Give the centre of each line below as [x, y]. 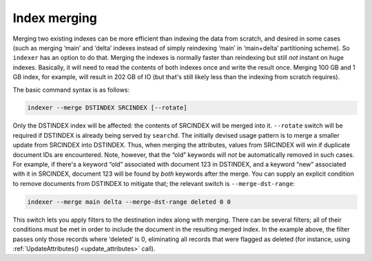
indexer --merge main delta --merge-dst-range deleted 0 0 [129, 202]
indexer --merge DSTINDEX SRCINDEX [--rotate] [107, 108]
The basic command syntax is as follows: [71, 90]
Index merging [55, 18]
